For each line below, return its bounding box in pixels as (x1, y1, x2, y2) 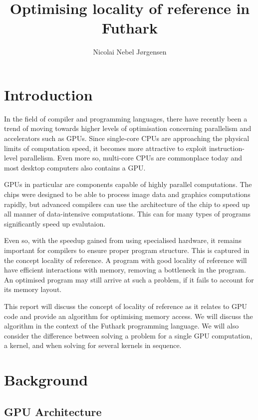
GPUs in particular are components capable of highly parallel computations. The (4, 179, 252, 189)
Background (4, 369, 88, 390)
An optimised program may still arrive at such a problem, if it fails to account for (4, 274, 254, 284)
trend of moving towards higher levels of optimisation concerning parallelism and (4, 123, 252, 133)
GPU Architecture (4, 403, 102, 419)
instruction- (209, 142, 245, 153)
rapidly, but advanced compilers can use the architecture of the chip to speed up (4, 198, 250, 209)
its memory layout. (4, 284, 62, 294)
